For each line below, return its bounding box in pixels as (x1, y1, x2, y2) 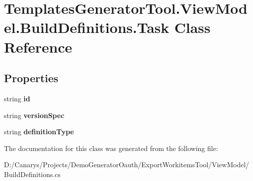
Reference (4, 36, 72, 57)
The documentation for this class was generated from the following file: (4, 143, 218, 153)
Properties (4, 70, 59, 86)
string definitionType (4, 126, 74, 137)
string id (4, 93, 31, 103)
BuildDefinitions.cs (4, 169, 61, 179)
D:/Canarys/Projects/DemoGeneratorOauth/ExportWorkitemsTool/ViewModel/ (4, 159, 250, 170)
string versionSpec (4, 110, 64, 120)
